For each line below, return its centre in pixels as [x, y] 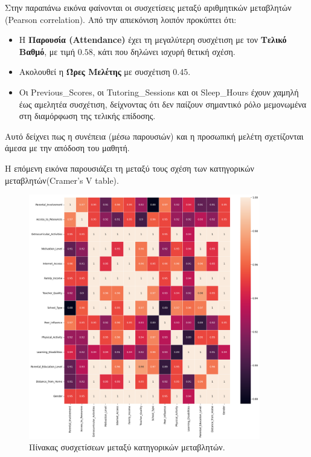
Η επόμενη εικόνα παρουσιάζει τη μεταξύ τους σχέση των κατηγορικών [130, 168]
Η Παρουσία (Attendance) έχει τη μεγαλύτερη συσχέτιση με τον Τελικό [153, 40]
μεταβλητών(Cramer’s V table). [62, 180]
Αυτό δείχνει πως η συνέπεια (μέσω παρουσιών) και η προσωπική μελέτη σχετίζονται [154, 136]
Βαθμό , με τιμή [47, 51]
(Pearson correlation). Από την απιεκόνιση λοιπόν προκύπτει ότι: [121, 19]
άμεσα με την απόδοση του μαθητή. [67, 148]
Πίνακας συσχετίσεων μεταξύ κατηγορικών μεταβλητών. [127, 447]
